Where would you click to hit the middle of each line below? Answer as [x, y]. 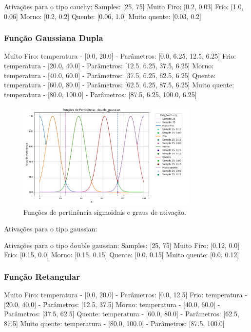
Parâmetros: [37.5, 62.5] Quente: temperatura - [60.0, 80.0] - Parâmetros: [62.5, [122, 314]
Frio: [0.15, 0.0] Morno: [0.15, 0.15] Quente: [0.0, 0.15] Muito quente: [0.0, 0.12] [122, 255]
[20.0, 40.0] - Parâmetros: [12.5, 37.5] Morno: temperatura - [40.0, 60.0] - [112, 304]
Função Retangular [42, 276]
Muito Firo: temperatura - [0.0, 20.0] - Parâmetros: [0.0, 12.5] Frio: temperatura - [126, 295]
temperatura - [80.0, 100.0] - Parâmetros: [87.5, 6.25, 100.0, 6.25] [100, 94]
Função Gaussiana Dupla [54, 38]
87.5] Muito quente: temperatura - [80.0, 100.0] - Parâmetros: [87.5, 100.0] [114, 323]
